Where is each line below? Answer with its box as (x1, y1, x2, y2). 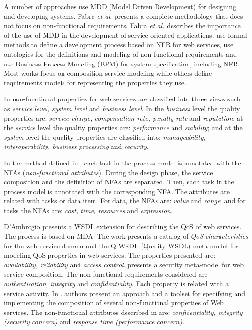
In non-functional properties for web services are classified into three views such (4, 94, 241, 104)
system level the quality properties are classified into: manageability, (4, 132, 205, 142)
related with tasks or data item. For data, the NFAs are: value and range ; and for (4, 196, 246, 206)
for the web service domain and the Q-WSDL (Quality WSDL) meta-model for (4, 240, 238, 250)
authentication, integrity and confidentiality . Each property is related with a (4, 279, 229, 289)
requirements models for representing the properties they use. (4, 77, 186, 87)
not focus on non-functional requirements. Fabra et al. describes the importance (4, 20, 241, 31)
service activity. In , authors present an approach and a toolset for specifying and (4, 288, 245, 298)
